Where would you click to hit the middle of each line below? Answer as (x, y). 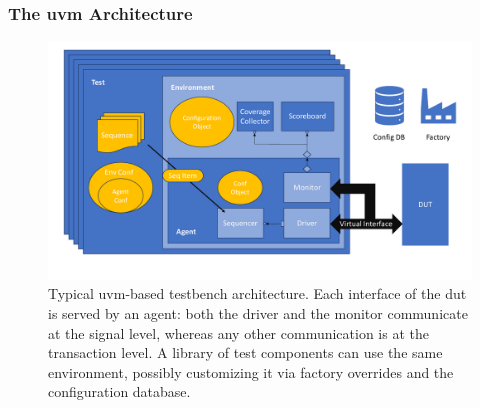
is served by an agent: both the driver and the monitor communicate (258, 312)
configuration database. (119, 391)
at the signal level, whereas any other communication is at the (238, 332)
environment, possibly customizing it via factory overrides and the (251, 371)
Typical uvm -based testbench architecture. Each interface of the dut (257, 293)
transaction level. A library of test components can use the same (245, 352)
